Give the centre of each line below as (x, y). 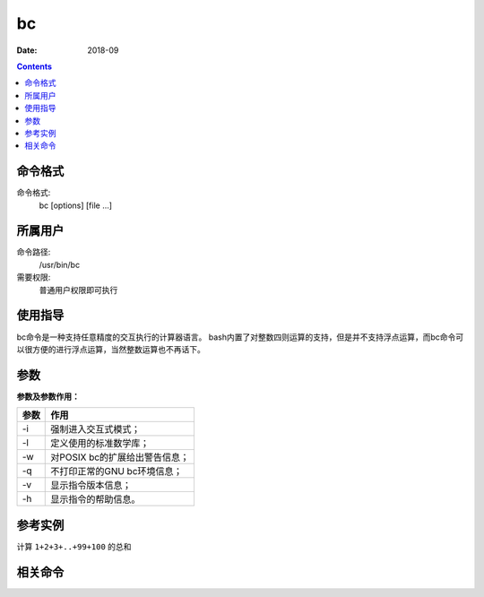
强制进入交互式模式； (95, 429)
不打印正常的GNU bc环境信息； (117, 472)
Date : (27, 50)
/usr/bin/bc (60, 264)
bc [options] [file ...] (75, 205)
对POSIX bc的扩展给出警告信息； (120, 457)
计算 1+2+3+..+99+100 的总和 (74, 546)
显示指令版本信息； (91, 486)
